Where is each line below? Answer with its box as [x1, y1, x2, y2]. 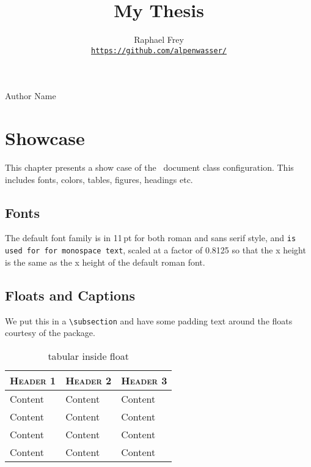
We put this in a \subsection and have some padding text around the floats [5, 314, 293, 327]
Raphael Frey [134, 33, 184, 46]
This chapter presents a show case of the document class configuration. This [5, 161, 294, 174]
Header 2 [65, 373, 112, 387]
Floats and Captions [5, 285, 136, 304]
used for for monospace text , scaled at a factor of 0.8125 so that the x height [5, 244, 306, 256]
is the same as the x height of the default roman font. [5, 255, 205, 268]
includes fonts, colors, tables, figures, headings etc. [5, 173, 193, 185]
